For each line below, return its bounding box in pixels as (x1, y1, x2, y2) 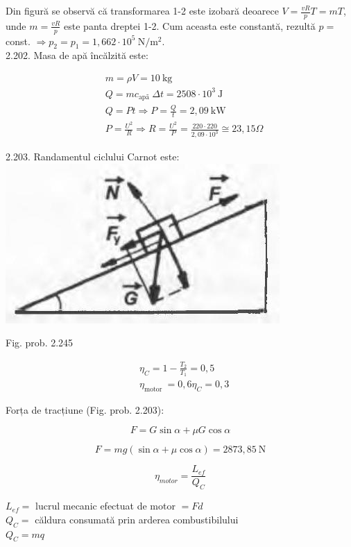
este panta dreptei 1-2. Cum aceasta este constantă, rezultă (64, 18, 316, 33)
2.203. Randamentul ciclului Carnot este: (6, 149, 180, 164)
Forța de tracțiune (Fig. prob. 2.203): (6, 402, 164, 416)
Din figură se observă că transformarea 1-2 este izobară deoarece (6, 3, 279, 17)
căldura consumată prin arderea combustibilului (35, 512, 239, 526)
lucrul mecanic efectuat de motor (35, 498, 175, 513)
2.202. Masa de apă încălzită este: (6, 48, 148, 62)
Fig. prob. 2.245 (6, 335, 74, 350)
